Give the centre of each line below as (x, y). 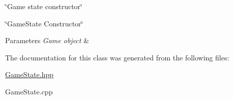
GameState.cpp (29, 91)
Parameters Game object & (47, 40)
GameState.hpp (30, 74)
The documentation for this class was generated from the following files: (117, 57)
